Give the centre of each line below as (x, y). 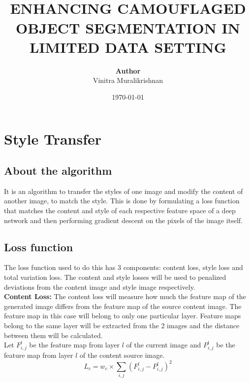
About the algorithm (58, 171)
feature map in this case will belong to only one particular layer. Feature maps (123, 316)
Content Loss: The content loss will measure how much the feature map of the (125, 296)
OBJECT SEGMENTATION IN (128, 27)
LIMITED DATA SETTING (128, 47)
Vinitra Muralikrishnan (128, 80)
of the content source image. (122, 355)
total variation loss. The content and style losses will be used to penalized (115, 277)
